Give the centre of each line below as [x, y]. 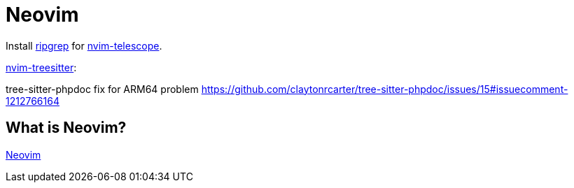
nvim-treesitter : [41, 67]
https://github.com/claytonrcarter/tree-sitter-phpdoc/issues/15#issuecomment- [385, 89]
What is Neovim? [66, 128]
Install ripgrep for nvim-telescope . [84, 45]
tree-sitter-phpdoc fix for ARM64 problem [102, 89]
